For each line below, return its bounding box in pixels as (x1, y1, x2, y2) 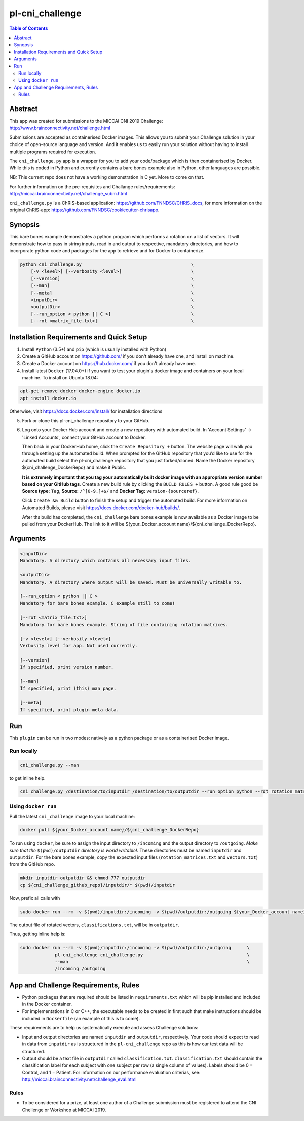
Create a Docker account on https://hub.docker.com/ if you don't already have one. (22, 360, 196, 367)
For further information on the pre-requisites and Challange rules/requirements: (9, 184, 175, 190)
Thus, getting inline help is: (9, 931, 66, 937)
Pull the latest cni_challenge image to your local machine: (9, 814, 135, 820)
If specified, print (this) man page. (20, 685, 117, 692)
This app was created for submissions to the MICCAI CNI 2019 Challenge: (9, 118, 163, 124)
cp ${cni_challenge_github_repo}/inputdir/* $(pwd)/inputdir (20, 882, 175, 888)
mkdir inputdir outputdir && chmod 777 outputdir (20, 875, 146, 881)
